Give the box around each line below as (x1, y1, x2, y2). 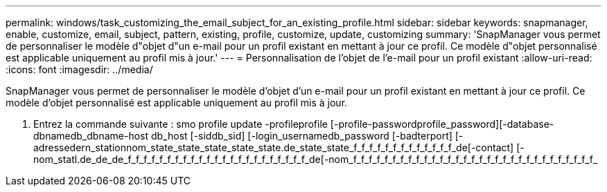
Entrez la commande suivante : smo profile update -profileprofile (33, 118, 328, 130)
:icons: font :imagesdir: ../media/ (6, 64, 153, 75)
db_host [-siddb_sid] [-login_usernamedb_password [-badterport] (150, 130, 452, 142)
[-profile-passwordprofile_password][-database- (330, 118, 554, 130)
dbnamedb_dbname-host (33, 130, 149, 142)
